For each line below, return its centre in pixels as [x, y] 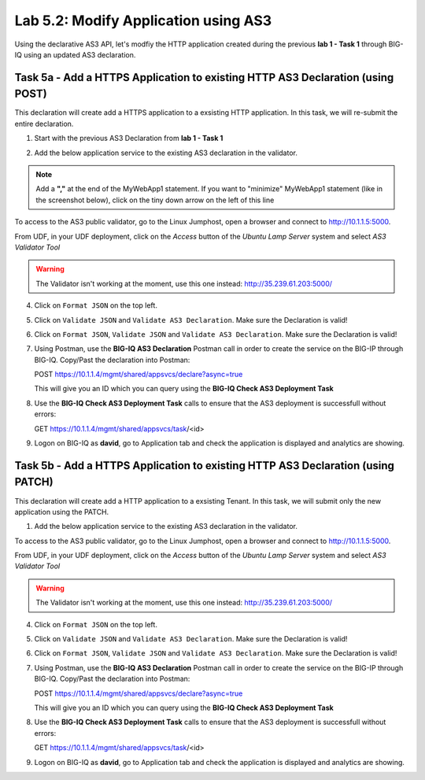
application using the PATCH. [62, 512]
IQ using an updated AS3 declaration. [75, 54]
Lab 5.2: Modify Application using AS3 [143, 20]
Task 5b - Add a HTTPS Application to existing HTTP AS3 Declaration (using [205, 466]
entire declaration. [44, 124]
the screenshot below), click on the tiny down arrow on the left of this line [155, 200]
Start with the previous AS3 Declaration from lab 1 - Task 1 [129, 139]
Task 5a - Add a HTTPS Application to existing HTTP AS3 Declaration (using [204, 78]
